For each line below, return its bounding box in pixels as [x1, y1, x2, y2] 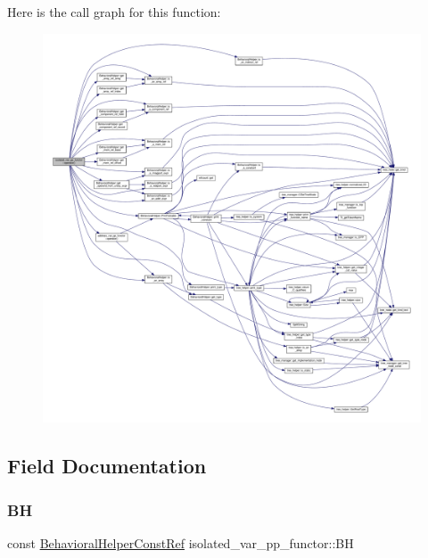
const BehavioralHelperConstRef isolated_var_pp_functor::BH [7, 533, 354, 552]
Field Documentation [7, 452, 207, 480]
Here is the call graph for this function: [7, 3, 221, 21]
